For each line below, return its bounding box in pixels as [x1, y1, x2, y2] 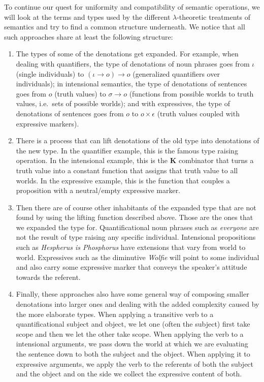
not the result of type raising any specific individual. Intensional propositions [16, 232, 256, 242]
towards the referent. [16, 271, 81, 282]
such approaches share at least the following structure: [4, 31, 173, 42]
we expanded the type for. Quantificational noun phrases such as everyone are [16, 221, 259, 232]
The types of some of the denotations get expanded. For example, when [16, 48, 239, 59]
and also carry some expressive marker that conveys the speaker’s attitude [16, 262, 247, 272]
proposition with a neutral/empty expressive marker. [16, 185, 181, 196]
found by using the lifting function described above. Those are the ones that [16, 212, 253, 222]
